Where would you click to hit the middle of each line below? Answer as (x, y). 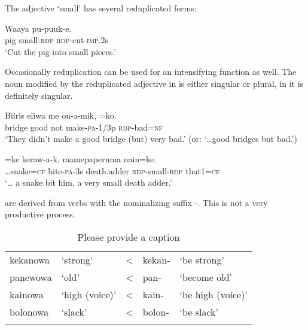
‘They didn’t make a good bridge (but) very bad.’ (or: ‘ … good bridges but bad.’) (151, 139)
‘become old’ (206, 277)
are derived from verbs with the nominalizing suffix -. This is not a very (136, 202)
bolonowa (29, 311)
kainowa (27, 294)
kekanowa (30, 259)
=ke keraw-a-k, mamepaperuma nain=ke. (81, 158)
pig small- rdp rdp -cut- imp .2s (57, 40)
